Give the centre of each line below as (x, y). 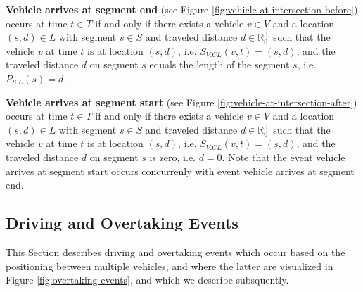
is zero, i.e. (173, 157)
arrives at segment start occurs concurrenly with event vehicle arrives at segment (180, 171)
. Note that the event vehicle (284, 157)
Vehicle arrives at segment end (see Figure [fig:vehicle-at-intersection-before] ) (182, 9)
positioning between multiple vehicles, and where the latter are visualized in (170, 266)
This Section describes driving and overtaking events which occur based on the (176, 252)
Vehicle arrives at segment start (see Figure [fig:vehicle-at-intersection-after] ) (181, 102)
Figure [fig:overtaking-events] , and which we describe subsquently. (147, 280)
